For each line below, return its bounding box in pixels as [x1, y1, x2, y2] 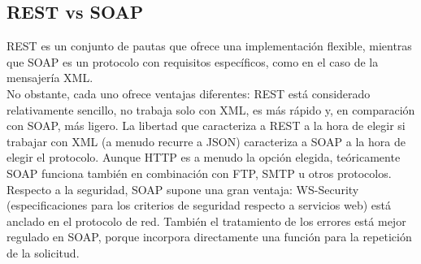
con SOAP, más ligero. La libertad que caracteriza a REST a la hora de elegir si [7, 117, 406, 134]
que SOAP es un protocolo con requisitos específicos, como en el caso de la [7, 53, 379, 70]
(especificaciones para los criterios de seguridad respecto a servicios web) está [7, 197, 391, 214]
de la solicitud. [7, 244, 80, 261]
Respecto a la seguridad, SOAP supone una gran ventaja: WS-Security [7, 180, 359, 197]
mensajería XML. [7, 69, 93, 86]
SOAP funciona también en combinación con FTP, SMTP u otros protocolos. [7, 164, 392, 181]
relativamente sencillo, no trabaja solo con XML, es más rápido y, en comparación [7, 101, 415, 118]
